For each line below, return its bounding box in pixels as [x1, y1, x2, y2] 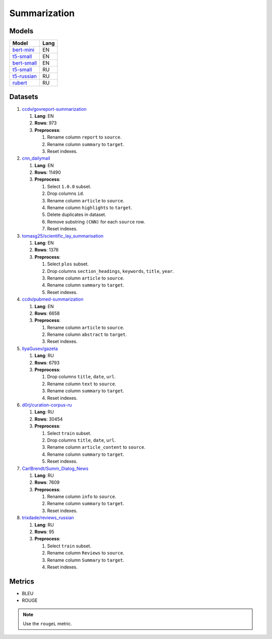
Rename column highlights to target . [47, 204, 132, 211]
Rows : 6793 [34, 360, 60, 366]
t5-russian [12, 73, 37, 80]
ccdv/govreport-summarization [22, 106, 87, 112]
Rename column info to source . [47, 493, 117, 500]
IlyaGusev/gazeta [22, 345, 58, 351]
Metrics [9, 577, 35, 586]
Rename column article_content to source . [47, 444, 146, 450]
